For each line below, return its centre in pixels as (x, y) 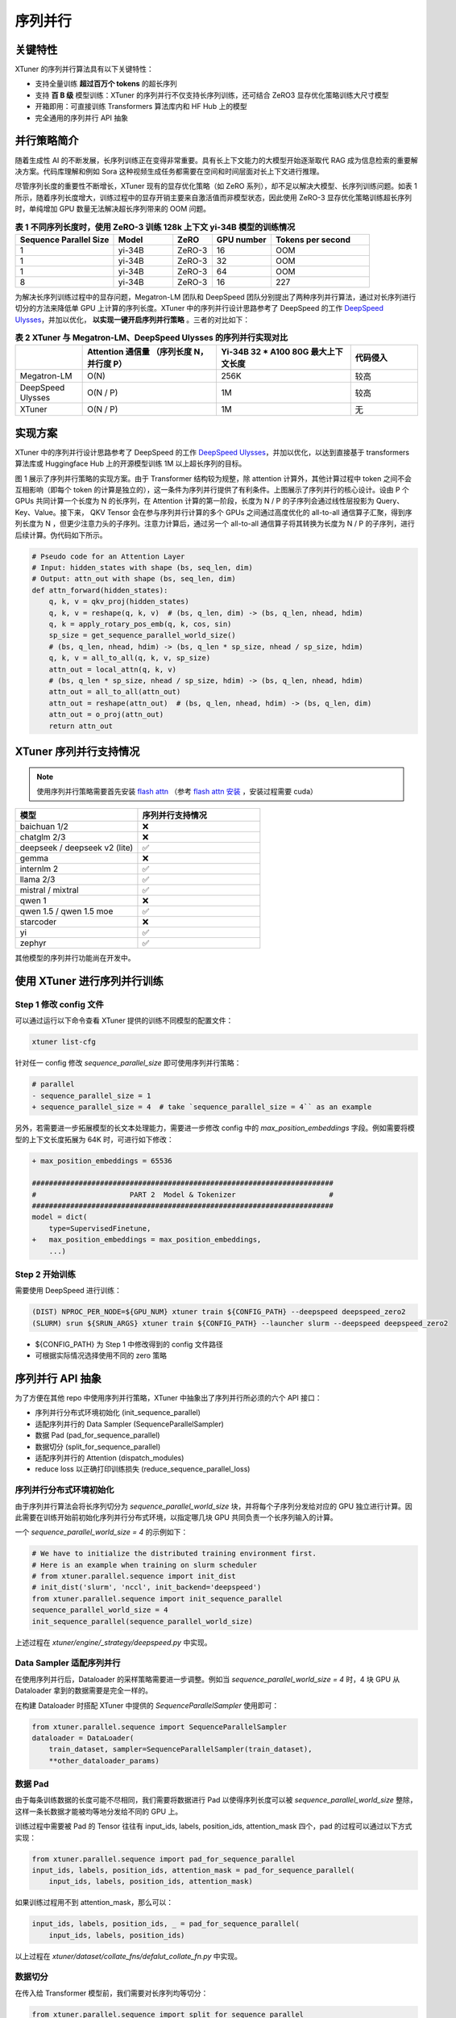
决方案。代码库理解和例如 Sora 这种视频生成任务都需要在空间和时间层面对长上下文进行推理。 (169, 171)
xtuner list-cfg (64, 1042)
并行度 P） (107, 364)
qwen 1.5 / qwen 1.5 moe (66, 911)
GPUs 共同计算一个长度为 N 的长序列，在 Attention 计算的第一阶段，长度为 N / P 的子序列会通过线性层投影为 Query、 (209, 501)
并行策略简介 (47, 141)
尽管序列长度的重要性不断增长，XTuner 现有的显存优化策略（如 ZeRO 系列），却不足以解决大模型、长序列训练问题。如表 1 (216, 186)
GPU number (241, 240)
